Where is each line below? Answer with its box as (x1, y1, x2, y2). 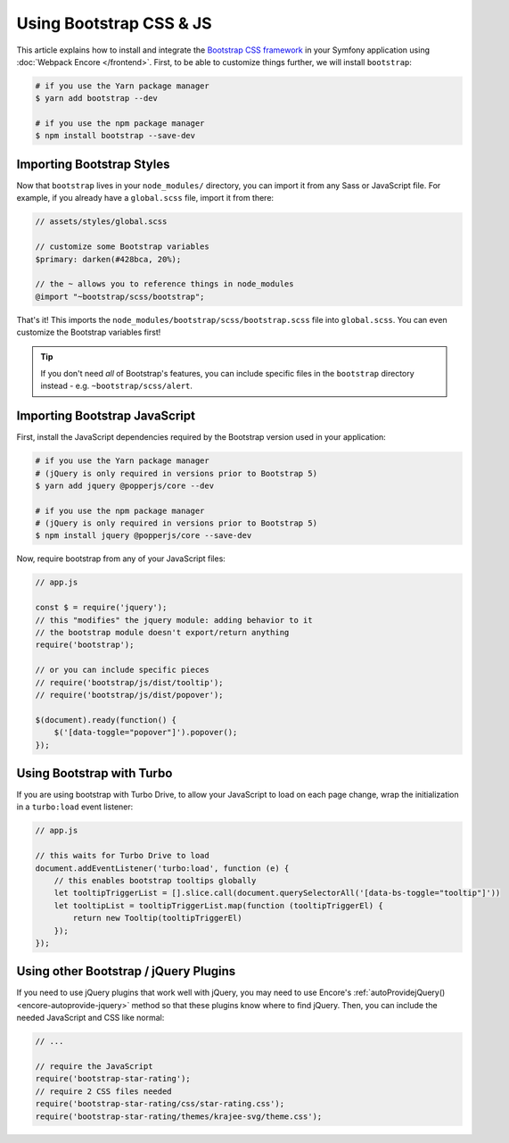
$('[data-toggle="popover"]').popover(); (53, 727, 238, 738)
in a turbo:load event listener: (16, 801, 134, 812)
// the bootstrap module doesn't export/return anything (35, 627, 290, 638)
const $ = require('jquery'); (35, 602, 168, 613)
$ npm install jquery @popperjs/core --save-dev (35, 531, 252, 541)
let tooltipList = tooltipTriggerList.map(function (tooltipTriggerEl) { (53, 900, 383, 910)
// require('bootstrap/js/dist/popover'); (35, 690, 224, 700)
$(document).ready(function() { (35, 715, 177, 725)
